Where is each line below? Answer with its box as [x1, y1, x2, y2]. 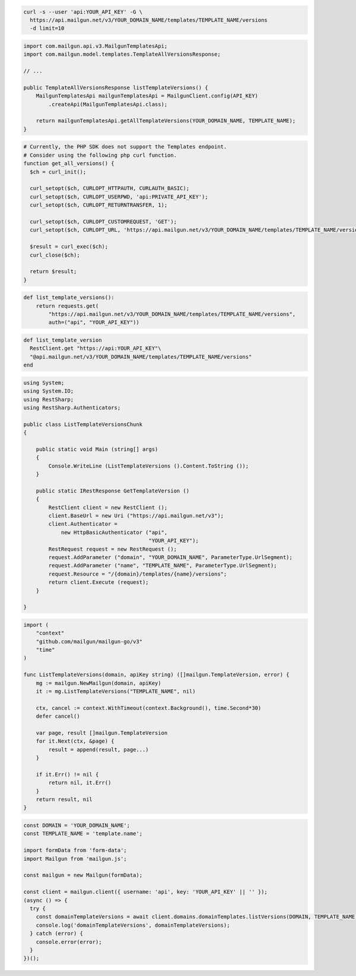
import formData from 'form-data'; [23, 847, 127, 854]
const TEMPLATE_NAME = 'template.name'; [23, 830, 142, 837]
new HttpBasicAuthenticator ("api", [61, 529, 168, 536]
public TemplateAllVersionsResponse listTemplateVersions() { [23, 84, 208, 91]
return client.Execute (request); [48, 579, 149, 586]
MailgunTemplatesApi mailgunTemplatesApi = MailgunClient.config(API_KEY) [36, 93, 258, 99]
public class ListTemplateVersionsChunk [23, 421, 142, 428]
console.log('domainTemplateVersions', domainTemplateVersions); [36, 921, 230, 928]
